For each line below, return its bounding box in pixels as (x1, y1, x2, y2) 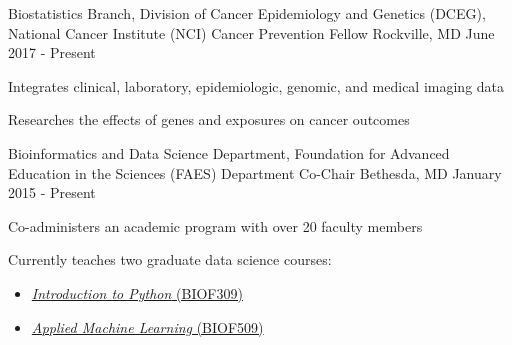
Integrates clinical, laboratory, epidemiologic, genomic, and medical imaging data (8, 75, 505, 96)
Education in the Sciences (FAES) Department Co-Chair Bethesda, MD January (8, 162, 502, 183)
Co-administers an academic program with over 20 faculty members (8, 215, 423, 236)
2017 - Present (8, 42, 96, 63)
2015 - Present (8, 182, 96, 203)
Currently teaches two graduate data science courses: (8, 249, 332, 270)
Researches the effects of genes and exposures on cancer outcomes (8, 109, 410, 130)
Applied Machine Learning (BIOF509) (31, 316, 264, 337)
